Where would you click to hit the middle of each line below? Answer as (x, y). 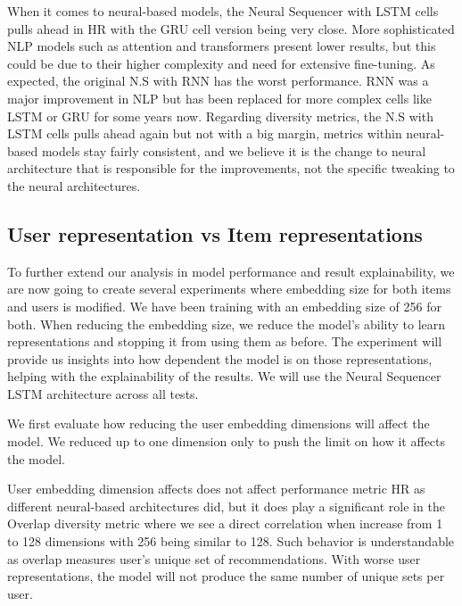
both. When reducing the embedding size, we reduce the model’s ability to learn (227, 324)
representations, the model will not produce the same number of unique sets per (226, 576)
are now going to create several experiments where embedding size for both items (229, 289)
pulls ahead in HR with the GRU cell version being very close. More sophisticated (231, 28)
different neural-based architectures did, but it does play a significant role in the (226, 506)
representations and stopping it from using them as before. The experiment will (225, 341)
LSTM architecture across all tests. (103, 393)
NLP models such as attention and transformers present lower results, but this (222, 46)
